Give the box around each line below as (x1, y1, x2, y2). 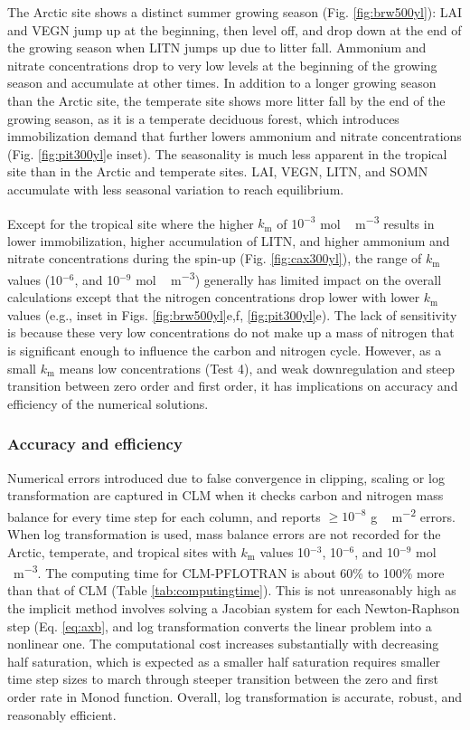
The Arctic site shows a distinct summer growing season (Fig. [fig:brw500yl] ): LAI (7, 3, 463, 21)
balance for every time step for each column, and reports (7, 507, 321, 526)
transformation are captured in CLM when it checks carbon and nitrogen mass (7, 486, 444, 505)
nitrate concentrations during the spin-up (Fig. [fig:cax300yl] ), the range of (7, 249, 422, 268)
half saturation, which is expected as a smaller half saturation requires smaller (7, 651, 441, 670)
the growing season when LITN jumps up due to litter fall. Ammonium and (7, 38, 427, 57)
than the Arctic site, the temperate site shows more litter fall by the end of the (7, 90, 446, 109)
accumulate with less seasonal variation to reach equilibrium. (7, 179, 344, 198)
